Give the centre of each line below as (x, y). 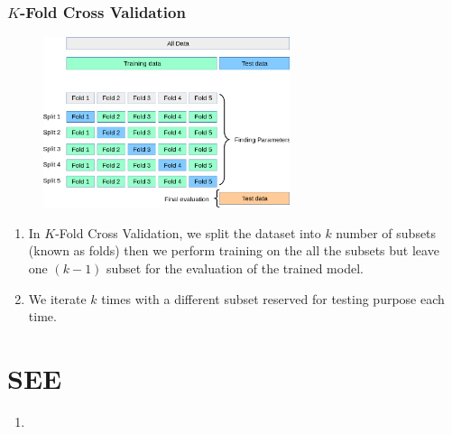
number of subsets (386, 232)
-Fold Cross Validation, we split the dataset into (188, 232)
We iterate (57, 298)
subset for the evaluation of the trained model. (235, 268)
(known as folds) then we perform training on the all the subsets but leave (234, 250)
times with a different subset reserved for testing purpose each (273, 298)
